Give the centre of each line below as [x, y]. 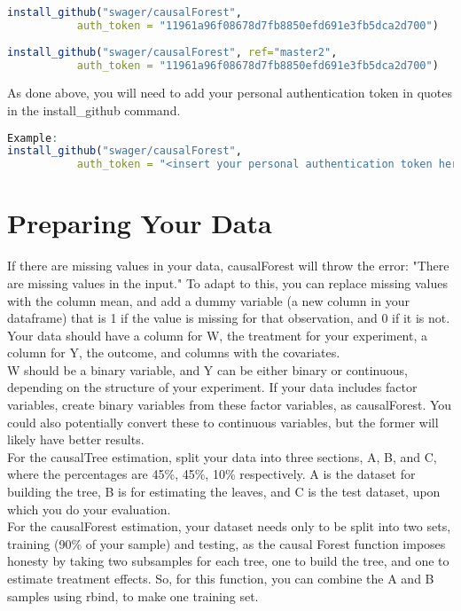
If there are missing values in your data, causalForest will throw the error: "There [228, 266]
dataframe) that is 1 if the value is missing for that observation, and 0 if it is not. [229, 318]
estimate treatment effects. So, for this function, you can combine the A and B [221, 578]
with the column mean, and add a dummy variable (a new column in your [208, 300]
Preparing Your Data [140, 223]
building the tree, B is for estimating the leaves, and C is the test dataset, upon [224, 492]
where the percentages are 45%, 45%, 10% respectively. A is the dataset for [211, 474]
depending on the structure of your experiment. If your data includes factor [212, 387]
